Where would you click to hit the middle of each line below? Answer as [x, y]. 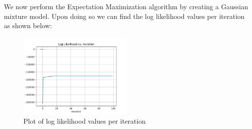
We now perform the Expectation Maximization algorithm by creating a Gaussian [126, 6]
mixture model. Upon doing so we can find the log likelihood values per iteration [124, 16]
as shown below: [28, 25]
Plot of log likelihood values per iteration [85, 121]
